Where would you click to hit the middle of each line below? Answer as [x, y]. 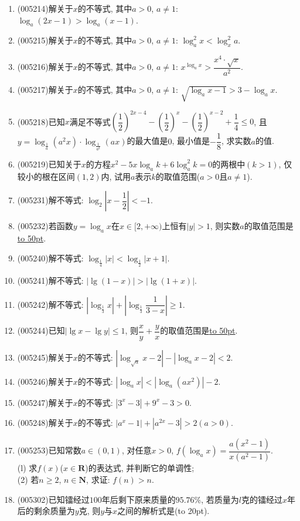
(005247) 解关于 [45, 402]
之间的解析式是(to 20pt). [163, 511]
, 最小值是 [191, 141]
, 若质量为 [220, 499]
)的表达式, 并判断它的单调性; [140, 468]
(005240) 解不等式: [50, 258]
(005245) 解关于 [45, 357]
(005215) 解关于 [45, 40]
